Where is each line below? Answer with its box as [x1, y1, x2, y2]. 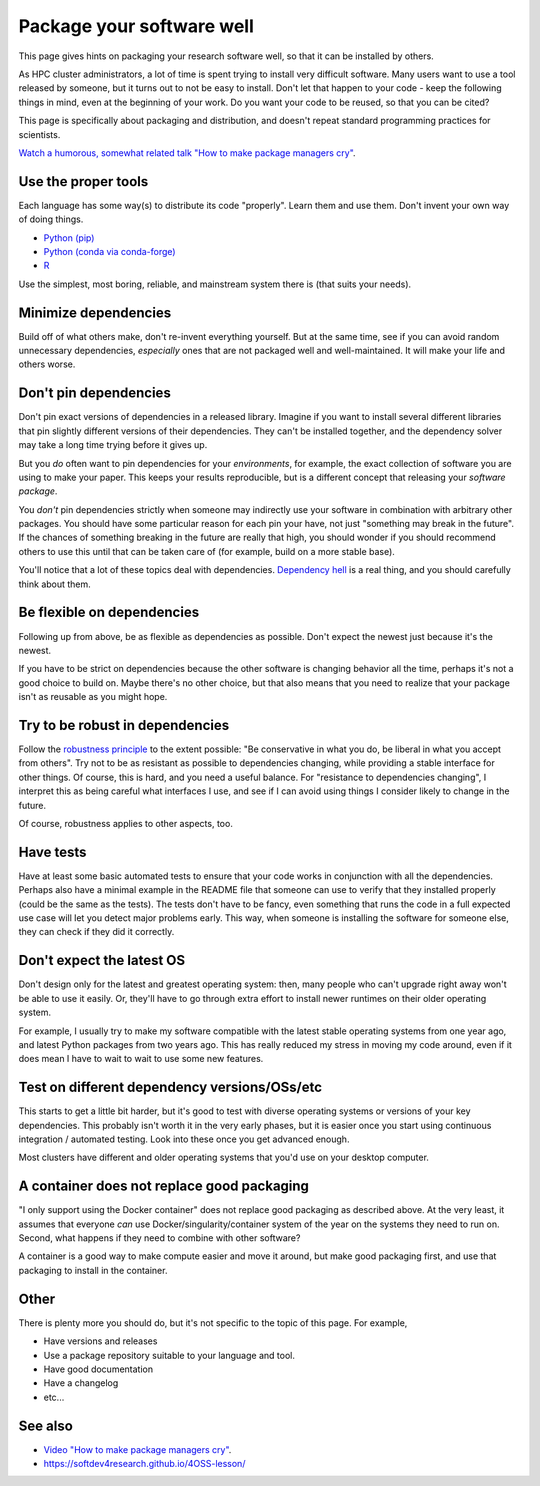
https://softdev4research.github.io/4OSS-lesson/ [43, 1458, 246, 1469]
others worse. [18, 358, 76, 370]
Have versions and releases [43, 1335, 158, 1347]
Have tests [18, 843, 87, 860]
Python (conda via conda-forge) [43, 245, 176, 257]
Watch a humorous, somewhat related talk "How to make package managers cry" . [18, 146, 356, 159]
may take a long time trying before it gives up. [18, 439, 208, 451]
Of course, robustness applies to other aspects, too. [18, 817, 234, 829]
